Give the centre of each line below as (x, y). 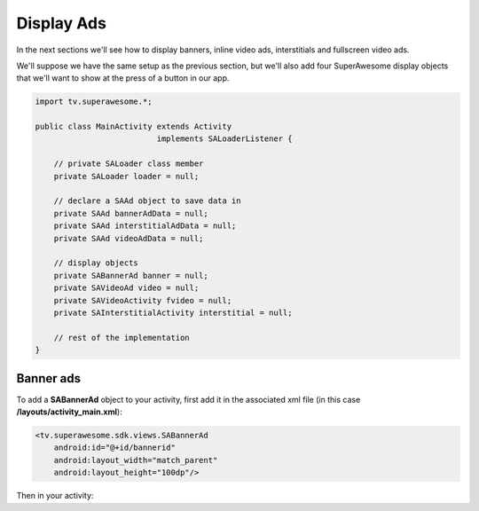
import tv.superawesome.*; (94, 102)
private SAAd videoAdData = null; (129, 238)
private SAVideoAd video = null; (126, 288)
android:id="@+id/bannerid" (115, 448)
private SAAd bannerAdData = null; (131, 213)
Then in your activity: (55, 496)
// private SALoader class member (129, 164)
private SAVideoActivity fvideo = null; (143, 300)
